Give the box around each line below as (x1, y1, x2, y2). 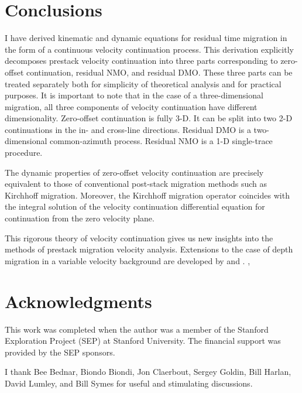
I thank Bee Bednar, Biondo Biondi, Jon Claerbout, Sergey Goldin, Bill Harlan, (5, 365, 291, 378)
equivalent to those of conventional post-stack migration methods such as (5, 177, 267, 190)
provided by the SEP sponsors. (5, 346, 115, 358)
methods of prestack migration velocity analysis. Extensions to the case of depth (5, 243, 293, 255)
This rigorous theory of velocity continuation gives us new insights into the (5, 231, 273, 244)
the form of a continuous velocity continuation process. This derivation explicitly (5, 43, 294, 55)
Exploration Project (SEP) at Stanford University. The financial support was (5, 334, 281, 347)
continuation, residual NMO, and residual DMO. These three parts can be (26, 66, 293, 78)
